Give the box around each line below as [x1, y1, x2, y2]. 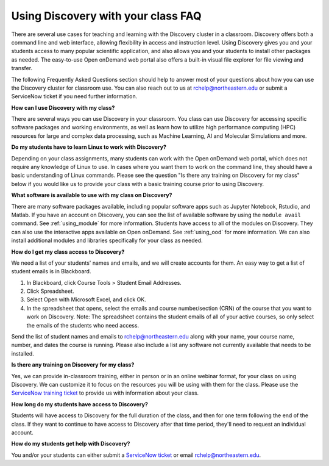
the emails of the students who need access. [26, 321, 140, 329]
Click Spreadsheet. [26, 287, 74, 295]
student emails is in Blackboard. [11, 268, 91, 275]
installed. [11, 349, 35, 357]
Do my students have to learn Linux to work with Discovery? [11, 143, 167, 151]
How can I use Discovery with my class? [11, 104, 115, 111]
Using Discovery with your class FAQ [11, 9, 202, 23]
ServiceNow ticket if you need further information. [11, 93, 138, 100]
